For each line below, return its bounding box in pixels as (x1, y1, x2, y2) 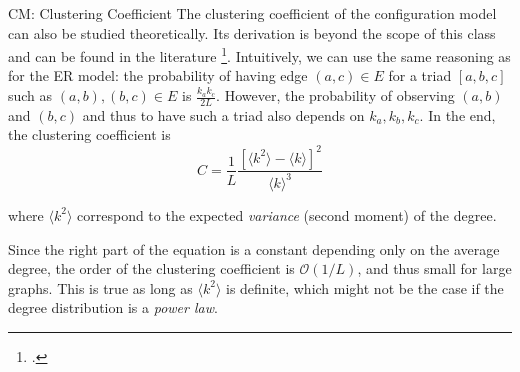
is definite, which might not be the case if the (226, 277, 504, 298)
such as (8, 85, 53, 106)
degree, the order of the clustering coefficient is (8, 258, 295, 279)
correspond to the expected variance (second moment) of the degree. (77, 204, 497, 225)
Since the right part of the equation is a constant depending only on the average (8, 238, 500, 259)
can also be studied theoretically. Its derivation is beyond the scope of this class (8, 22, 496, 43)
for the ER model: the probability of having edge (8, 65, 308, 86)
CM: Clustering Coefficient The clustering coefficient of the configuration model (8, 3, 497, 23)
